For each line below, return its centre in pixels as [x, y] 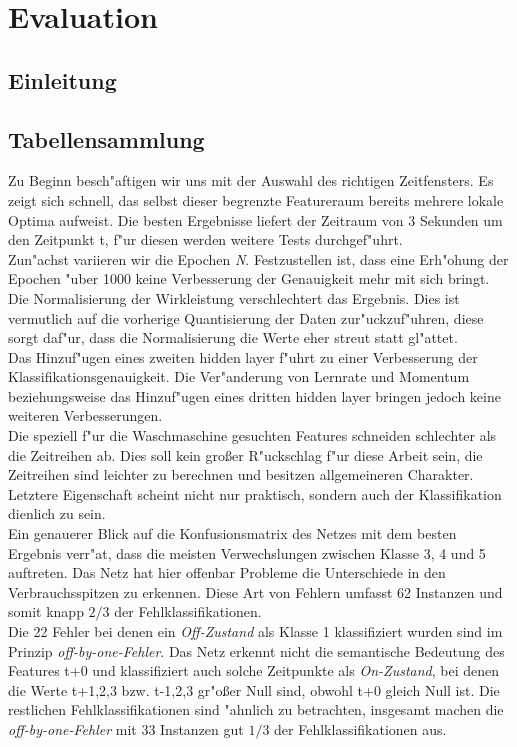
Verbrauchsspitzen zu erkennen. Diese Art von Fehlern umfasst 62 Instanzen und [255, 591]
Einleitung [62, 79]
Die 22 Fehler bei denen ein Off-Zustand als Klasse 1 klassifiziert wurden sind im [255, 631]
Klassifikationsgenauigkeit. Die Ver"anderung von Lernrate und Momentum [239, 376]
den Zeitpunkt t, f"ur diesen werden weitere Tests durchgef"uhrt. [205, 239]
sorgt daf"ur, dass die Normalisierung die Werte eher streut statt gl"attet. [233, 337]
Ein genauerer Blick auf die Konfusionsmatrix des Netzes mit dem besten [232, 533]
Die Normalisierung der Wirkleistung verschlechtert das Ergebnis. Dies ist [234, 297]
